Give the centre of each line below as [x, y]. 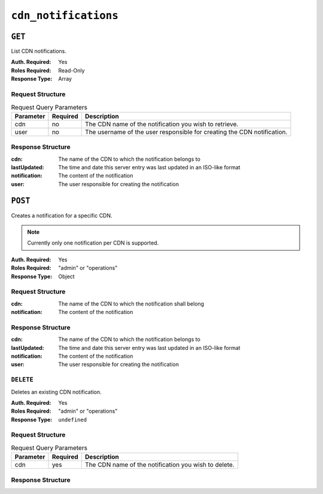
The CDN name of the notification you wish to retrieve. [161, 124]
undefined [72, 420]
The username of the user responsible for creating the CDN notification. [186, 132]
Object [66, 276]
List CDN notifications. [39, 51]
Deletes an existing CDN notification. [56, 392]
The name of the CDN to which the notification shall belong [131, 304]
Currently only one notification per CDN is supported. [93, 243]
